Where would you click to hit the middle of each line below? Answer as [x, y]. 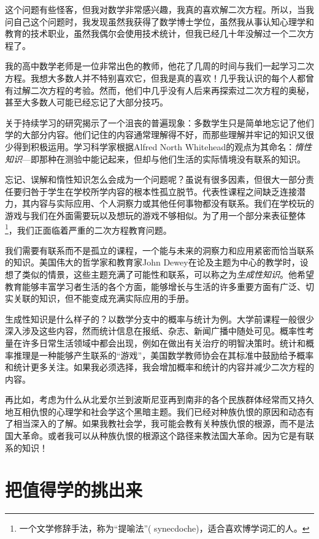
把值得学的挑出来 [74, 490]
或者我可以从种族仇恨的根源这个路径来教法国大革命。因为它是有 [176, 436]
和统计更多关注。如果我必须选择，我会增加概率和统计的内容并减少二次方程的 [159, 367]
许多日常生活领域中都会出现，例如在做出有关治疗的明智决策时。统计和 [163, 342]
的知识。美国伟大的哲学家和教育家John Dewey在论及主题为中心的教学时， [152, 262]
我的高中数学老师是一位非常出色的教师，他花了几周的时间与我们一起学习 [151, 66]
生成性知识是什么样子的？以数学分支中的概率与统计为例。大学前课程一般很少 [159, 319]
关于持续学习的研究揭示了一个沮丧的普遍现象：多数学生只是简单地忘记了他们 [159, 122]
